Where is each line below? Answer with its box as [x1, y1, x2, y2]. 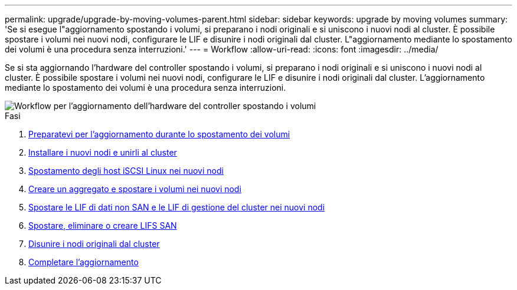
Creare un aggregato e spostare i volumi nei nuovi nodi [28, 184, 241, 194]
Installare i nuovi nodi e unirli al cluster [28, 147, 177, 157]
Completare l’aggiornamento [28, 257, 139, 267]
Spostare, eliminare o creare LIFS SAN [28, 220, 177, 230]
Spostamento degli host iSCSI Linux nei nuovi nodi [28, 166, 224, 176]
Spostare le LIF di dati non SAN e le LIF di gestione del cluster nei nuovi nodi [28, 202, 325, 212]
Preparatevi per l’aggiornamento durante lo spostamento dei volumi [28, 129, 290, 139]
